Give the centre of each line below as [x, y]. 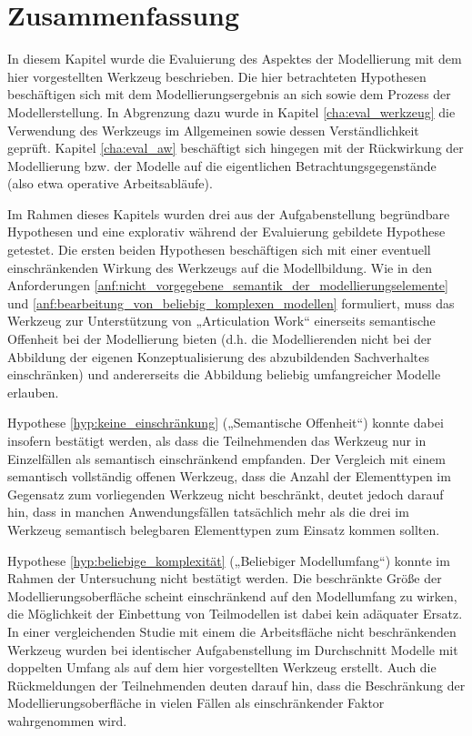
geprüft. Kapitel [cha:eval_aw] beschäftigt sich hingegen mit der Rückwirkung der [236, 148]
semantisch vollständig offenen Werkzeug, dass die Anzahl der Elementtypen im [229, 476]
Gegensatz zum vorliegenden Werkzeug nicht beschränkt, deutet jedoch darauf [226, 494]
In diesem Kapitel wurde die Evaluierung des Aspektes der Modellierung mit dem [235, 59]
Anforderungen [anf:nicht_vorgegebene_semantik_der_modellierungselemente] [228, 285]
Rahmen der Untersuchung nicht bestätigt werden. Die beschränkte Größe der [225, 578]
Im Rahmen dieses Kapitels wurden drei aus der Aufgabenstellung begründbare [229, 213]
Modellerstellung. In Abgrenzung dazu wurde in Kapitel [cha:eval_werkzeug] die [231, 111]
